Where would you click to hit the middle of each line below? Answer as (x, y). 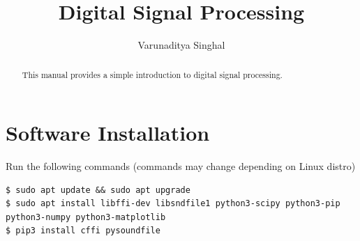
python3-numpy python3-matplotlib (86, 217)
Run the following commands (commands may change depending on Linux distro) (181, 166)
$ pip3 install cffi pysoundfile (83, 231)
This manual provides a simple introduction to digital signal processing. (152, 74)
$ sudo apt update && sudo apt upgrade (98, 190)
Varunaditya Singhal (181, 45)
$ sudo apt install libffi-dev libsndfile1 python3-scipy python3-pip (173, 204)
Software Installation (108, 133)
